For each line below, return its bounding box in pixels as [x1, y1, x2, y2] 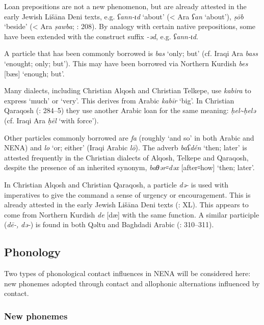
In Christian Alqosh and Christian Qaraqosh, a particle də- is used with [4, 179, 229, 189]
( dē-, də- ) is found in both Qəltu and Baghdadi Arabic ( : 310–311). [4, 219, 214, 230]
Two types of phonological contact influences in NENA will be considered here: [4, 268, 251, 279]
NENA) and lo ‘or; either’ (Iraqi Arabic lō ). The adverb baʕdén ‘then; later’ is [4, 142, 247, 153]
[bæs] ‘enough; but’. [4, 68, 65, 78]
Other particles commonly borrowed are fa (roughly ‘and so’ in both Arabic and [4, 132, 254, 143]
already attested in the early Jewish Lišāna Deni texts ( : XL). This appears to [4, 199, 249, 210]
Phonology [4, 244, 61, 260]
